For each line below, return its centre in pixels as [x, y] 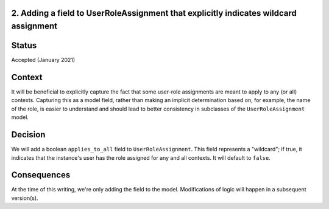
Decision [28, 135]
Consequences [41, 175]
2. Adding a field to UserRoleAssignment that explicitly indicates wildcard [154, 13]
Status [24, 46]
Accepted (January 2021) [43, 60]
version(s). [25, 198]
